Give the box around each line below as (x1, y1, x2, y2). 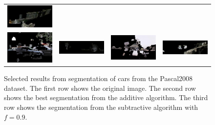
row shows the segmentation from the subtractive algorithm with (4, 102, 198, 112)
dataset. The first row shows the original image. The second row (4, 83, 196, 93)
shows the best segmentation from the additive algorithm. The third (4, 92, 208, 103)
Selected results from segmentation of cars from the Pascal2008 (4, 73, 193, 83)
